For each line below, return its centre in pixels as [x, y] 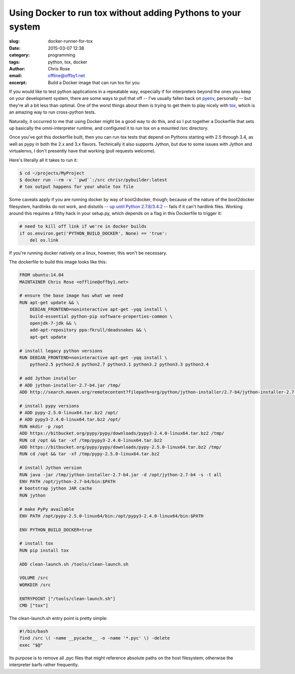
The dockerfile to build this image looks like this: [58, 262]
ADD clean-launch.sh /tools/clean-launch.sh [74, 564]
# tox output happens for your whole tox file [76, 187]
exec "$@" [31, 645]
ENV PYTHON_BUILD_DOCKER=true [56, 530]
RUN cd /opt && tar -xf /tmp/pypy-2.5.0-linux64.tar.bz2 [89, 454]
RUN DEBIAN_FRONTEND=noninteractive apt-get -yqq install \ [93, 357]
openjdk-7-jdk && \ [53, 323]
